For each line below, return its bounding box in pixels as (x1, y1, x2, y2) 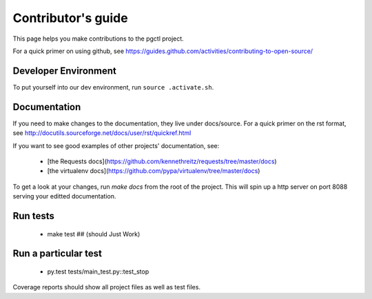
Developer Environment (12, 65, 117, 76)
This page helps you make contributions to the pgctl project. (12, 34, 184, 43)
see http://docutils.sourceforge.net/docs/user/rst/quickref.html (12, 129, 192, 137)
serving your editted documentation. (12, 192, 116, 200)
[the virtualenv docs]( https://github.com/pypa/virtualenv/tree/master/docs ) (47, 167, 260, 175)
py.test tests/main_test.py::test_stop (47, 267, 149, 276)
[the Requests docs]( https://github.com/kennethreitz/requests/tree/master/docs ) (47, 157, 277, 165)
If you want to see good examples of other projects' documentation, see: (12, 141, 220, 149)
